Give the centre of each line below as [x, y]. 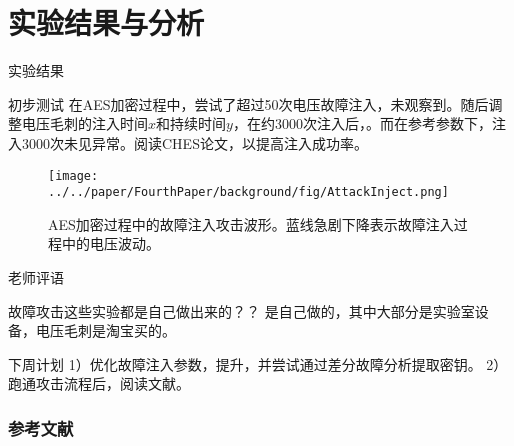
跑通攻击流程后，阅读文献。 [99, 383]
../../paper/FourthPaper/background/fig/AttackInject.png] [248, 192]
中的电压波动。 [110, 243]
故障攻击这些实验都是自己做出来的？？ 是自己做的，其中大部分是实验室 [241, 310]
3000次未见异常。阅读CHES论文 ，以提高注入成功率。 [194, 142]
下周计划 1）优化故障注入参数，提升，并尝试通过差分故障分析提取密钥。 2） [258, 363]
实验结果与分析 [106, 22]
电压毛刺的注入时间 [84, 123]
